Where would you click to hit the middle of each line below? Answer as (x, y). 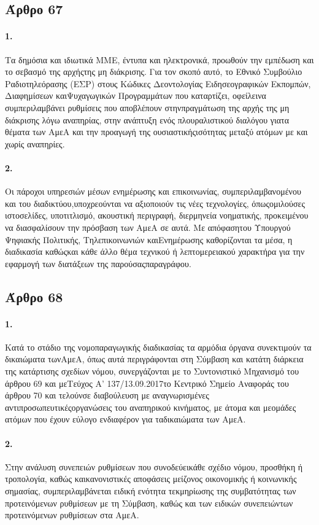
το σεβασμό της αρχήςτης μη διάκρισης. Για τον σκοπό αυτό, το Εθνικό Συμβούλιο (154, 72)
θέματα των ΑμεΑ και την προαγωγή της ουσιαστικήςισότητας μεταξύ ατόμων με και (156, 132)
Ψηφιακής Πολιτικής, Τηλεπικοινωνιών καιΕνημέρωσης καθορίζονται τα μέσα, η (149, 239)
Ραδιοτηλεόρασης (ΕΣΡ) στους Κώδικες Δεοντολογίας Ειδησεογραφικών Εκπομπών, (158, 83)
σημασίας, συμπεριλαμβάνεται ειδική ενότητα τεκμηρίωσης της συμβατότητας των (151, 491)
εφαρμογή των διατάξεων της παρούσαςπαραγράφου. (98, 263)
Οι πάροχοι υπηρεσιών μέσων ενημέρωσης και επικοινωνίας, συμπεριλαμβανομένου (153, 191)
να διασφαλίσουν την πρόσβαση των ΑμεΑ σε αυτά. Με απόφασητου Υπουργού (148, 227)
